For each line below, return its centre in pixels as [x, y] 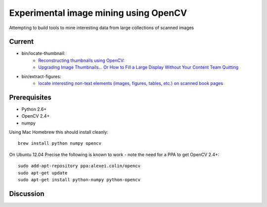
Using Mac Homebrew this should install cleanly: [59, 132]
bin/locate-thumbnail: [44, 53]
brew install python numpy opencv [60, 144]
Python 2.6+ [34, 109]
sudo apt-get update [43, 173]
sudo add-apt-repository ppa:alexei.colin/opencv [79, 166]
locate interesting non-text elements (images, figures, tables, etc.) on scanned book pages [131, 83]
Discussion [27, 193]
